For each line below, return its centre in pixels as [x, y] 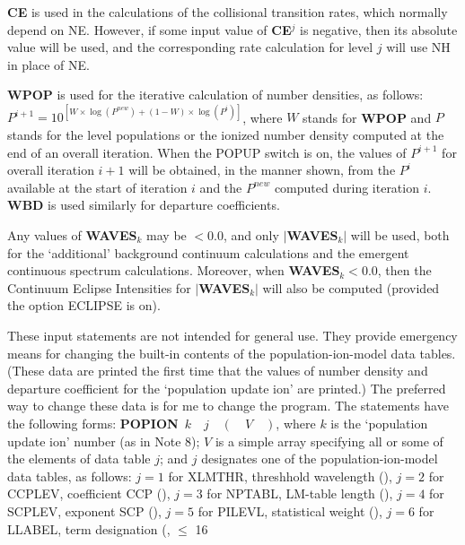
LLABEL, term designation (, [89, 528]
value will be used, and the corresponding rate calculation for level [190, 47]
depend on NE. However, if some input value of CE [149, 29]
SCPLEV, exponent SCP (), [84, 510]
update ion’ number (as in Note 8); [104, 441]
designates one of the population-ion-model [320, 458]
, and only [251, 235]
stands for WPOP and [367, 117]
